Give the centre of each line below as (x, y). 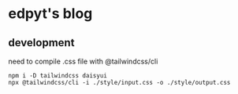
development (41, 43)
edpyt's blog (50, 14)
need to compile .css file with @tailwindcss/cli (83, 61)
